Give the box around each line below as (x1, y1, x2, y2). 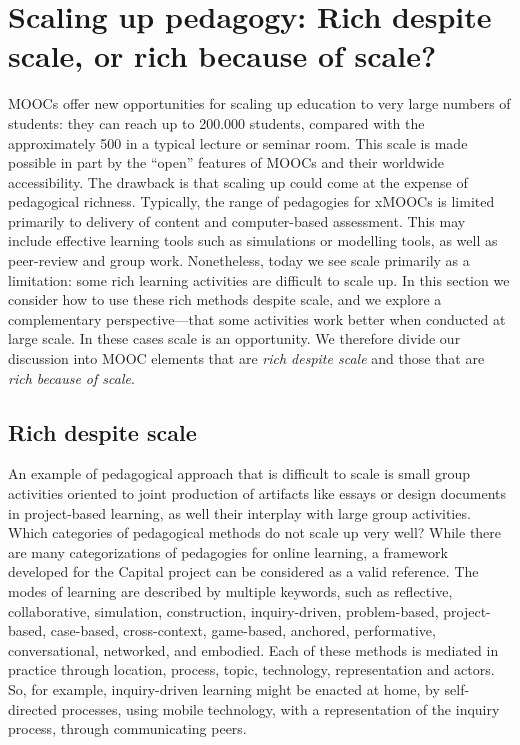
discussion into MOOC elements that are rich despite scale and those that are (8, 348, 485, 369)
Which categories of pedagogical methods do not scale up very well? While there (8, 522, 502, 543)
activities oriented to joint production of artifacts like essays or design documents (8, 483, 507, 504)
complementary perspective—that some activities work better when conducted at (8, 308, 506, 329)
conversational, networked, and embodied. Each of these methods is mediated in (8, 639, 499, 660)
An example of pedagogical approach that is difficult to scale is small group (8, 463, 470, 484)
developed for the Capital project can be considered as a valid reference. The (8, 561, 479, 582)
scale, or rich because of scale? (8, 35, 437, 76)
